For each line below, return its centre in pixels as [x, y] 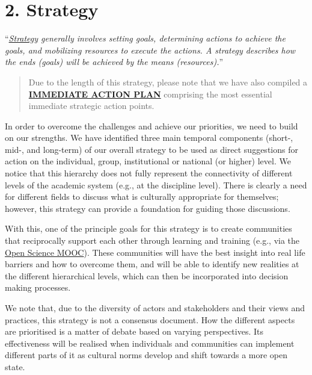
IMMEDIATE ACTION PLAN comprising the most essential [150, 94]
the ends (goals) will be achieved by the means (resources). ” [114, 62]
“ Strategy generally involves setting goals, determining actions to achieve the [145, 38]
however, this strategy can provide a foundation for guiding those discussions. [148, 208]
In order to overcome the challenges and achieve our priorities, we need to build [151, 126]
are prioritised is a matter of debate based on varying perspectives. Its [134, 331]
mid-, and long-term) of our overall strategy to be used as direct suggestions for [151, 149]
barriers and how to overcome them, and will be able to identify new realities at [152, 264]
